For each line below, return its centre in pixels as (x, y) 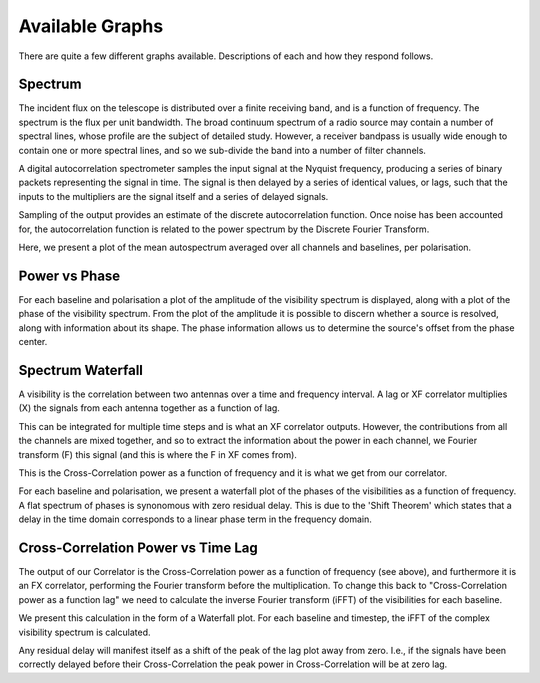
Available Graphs (91, 26)
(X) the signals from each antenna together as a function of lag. (149, 408)
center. (33, 342)
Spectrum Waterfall (81, 370)
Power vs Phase (69, 275)
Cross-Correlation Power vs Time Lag (138, 547)
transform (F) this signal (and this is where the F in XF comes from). (157, 454)
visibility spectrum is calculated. (84, 632)
